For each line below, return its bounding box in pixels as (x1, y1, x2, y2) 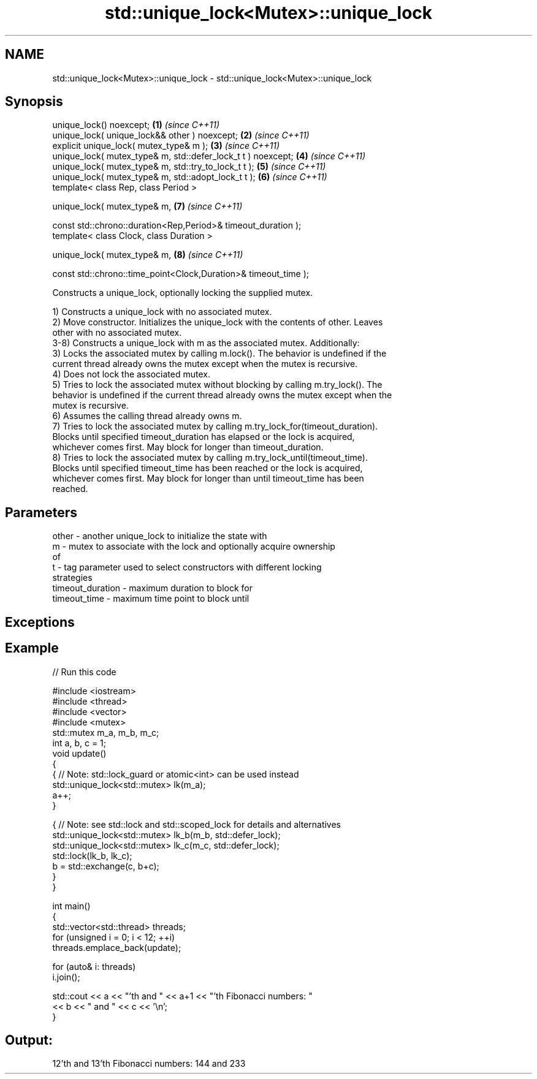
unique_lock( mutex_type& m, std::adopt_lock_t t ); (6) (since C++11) (52, 172, 327, 183)
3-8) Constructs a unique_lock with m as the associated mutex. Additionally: (52, 338, 360, 349)
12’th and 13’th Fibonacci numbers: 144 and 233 (52, 1058, 246, 1069)
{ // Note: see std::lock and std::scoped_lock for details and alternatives (52, 819, 341, 830)
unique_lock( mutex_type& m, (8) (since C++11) (52, 249, 243, 260)
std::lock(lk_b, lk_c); (52, 850, 132, 861)
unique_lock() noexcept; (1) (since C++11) (52, 119, 220, 131)
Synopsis (5, 94, 63, 110)
